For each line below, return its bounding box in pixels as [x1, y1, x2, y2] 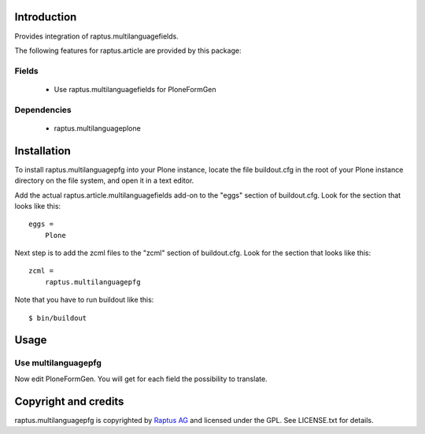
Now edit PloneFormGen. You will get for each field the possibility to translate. [14, 374, 268, 384]
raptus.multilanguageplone [54, 123, 141, 133]
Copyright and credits [14, 395, 124, 408]
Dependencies [14, 104, 72, 115]
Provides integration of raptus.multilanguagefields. [14, 32, 179, 41]
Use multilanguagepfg [14, 358, 102, 369]
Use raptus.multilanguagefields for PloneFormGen [54, 84, 216, 94]
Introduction [14, 10, 77, 24]
